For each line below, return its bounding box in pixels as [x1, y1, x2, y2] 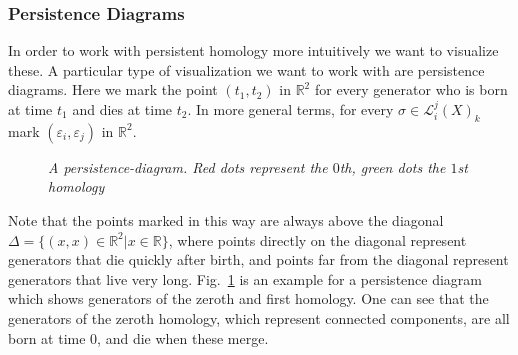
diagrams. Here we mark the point [8, 79, 218, 100]
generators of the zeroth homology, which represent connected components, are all [8, 307, 510, 328]
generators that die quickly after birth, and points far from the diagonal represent [8, 249, 509, 270]
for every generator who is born [314, 79, 508, 100]
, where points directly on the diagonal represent [168, 229, 467, 250]
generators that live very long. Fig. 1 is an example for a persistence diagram [8, 268, 483, 289]
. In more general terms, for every [187, 99, 394, 119]
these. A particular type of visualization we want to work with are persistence [8, 59, 485, 80]
